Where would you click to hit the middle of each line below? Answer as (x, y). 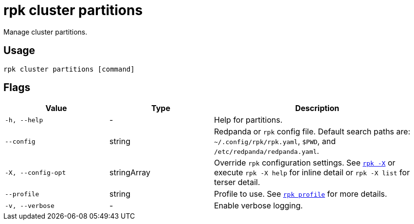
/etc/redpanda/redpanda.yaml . (267, 151)
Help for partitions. (248, 120)
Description (317, 108)
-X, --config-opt (36, 172)
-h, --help (24, 120)
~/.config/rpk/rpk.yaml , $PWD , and (275, 141)
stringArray (130, 173)
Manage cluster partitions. (45, 32)
